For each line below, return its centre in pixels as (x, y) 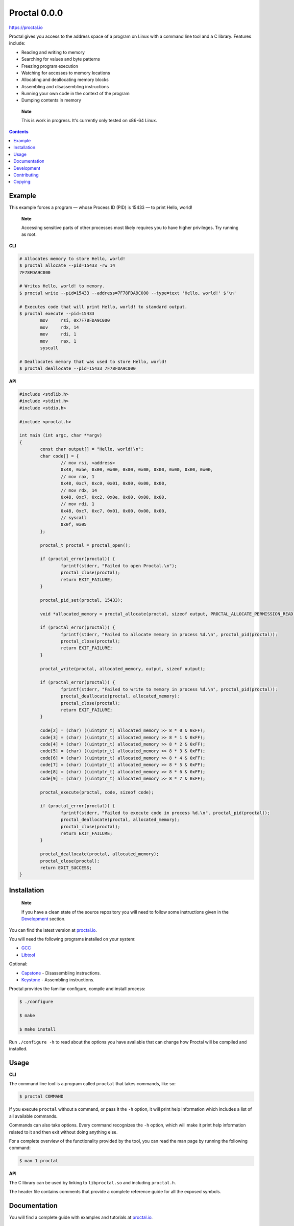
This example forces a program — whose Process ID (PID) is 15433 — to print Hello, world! (101, 207)
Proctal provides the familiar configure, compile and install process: (77, 989)
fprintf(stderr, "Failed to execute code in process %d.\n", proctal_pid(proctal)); (165, 813)
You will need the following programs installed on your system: (72, 939)
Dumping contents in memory (51, 100)
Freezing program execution (50, 66)
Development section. (43, 919)
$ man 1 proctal (39, 1161)
